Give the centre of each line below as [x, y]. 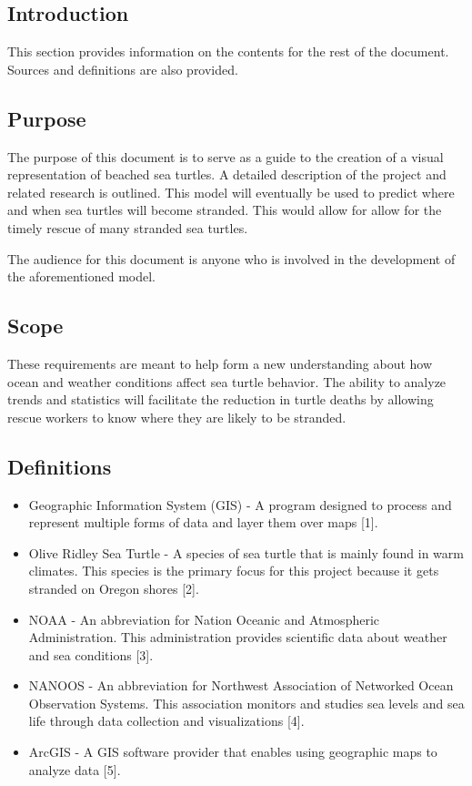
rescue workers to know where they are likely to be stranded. [177, 417]
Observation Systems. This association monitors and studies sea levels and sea [246, 703]
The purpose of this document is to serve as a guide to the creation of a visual [226, 156]
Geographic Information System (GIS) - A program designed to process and [240, 504]
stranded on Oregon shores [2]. [114, 588]
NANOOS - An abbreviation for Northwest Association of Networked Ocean [241, 685]
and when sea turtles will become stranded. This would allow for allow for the [225, 210]
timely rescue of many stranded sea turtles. [128, 227]
